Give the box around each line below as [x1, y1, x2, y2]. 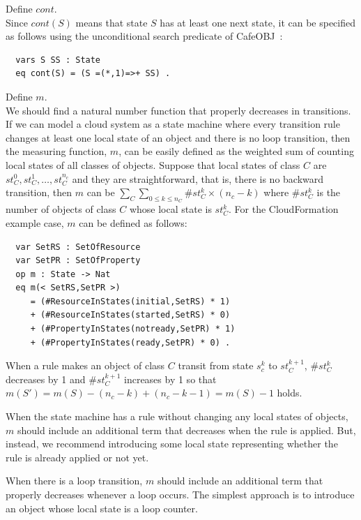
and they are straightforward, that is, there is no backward [72, 171, 324, 186]
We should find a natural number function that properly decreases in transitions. [6, 103, 351, 117]
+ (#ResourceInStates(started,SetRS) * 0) [30, 310, 231, 320]
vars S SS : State [15, 54, 101, 65]
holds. [277, 385, 302, 400]
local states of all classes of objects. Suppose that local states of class [6, 157, 300, 172]
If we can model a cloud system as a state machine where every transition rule [6, 117, 340, 131]
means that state [75, 15, 148, 29]
